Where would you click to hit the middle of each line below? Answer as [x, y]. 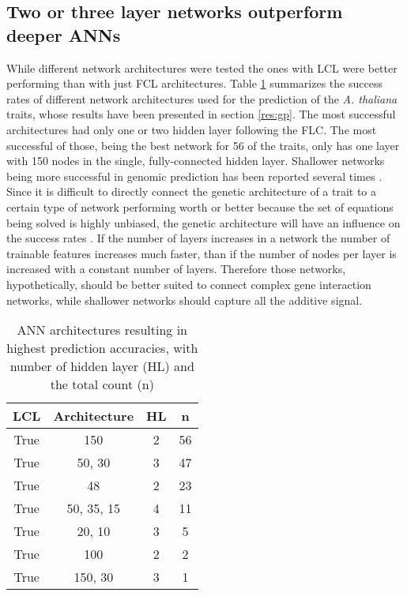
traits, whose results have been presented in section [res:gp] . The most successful [201, 114]
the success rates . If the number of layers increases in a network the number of [198, 238]
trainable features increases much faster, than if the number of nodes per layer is [202, 253]
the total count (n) [102, 384]
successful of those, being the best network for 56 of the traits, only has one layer [203, 145]
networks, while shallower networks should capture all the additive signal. [185, 300]
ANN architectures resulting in [102, 330]
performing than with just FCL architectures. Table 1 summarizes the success [194, 83]
